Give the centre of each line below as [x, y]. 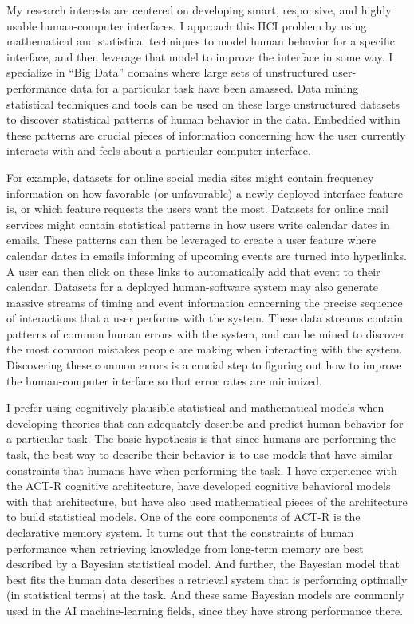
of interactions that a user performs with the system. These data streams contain [205, 318]
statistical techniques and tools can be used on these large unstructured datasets [203, 103]
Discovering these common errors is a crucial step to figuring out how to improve [204, 365]
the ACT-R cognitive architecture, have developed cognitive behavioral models [199, 486]
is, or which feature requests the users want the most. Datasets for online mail [197, 209]
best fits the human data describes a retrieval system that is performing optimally [207, 579]
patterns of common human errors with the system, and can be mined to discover [206, 333]
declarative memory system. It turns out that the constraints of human [180, 532]
